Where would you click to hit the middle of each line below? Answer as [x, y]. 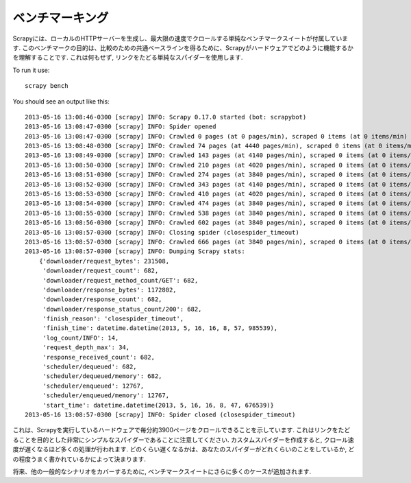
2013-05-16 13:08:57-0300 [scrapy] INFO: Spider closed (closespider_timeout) [160, 415]
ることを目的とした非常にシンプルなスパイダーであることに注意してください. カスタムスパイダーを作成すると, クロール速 [183, 440]
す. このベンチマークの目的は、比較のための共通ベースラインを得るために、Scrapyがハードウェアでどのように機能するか [183, 47]
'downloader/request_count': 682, [101, 271]
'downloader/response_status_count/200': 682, [122, 309]
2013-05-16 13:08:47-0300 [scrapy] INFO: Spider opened [121, 127]
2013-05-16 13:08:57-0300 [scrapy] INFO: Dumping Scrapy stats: [135, 251]
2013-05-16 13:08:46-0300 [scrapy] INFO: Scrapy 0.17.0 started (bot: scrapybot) [166, 117]
